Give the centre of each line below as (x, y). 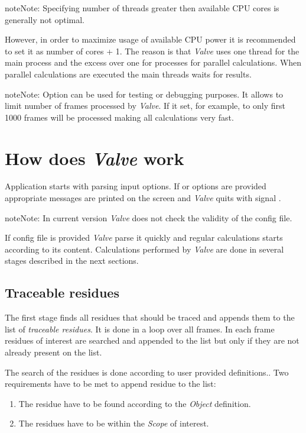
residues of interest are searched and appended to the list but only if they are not (152, 340)
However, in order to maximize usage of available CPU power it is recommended (150, 39)
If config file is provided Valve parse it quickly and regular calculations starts (144, 237)
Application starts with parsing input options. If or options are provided (136, 186)
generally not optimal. (45, 19)
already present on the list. (53, 352)
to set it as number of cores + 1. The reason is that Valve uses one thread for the (152, 51)
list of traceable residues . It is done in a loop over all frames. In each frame (140, 329)
